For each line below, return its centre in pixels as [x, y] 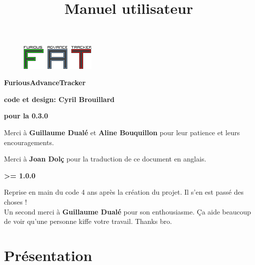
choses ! [16, 201]
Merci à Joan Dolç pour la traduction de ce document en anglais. [105, 159]
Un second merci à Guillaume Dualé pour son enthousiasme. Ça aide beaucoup [127, 211]
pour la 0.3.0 [26, 116]
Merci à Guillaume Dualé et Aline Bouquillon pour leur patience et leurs [122, 132]
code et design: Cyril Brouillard [59, 99]
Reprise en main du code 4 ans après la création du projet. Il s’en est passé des [124, 192]
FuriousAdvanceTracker [45, 82]
